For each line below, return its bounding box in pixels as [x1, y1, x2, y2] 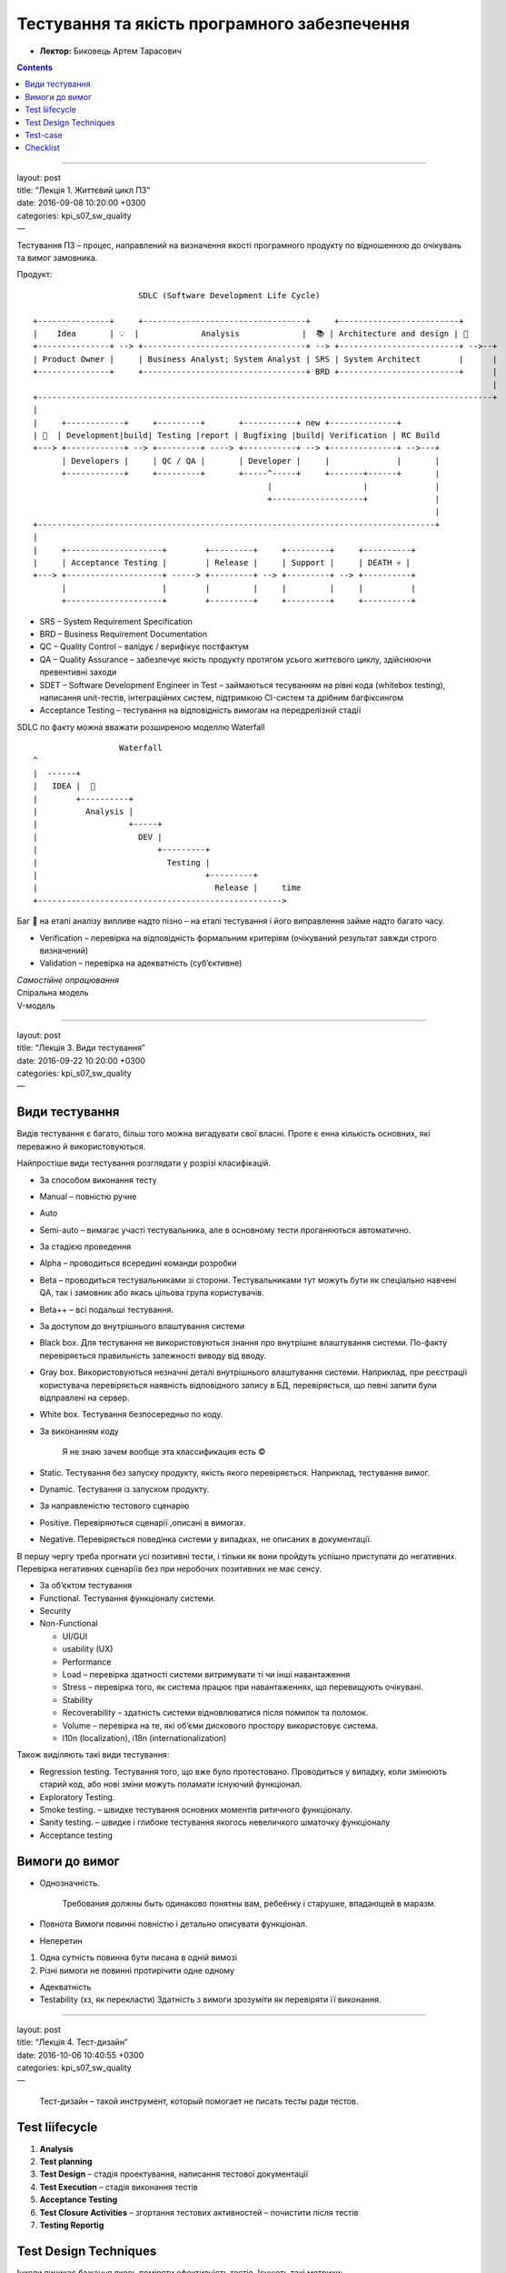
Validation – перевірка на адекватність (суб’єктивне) [39, 957, 243, 968]
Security [39, 1606, 72, 1617]
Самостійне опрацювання [16, 974, 120, 986]
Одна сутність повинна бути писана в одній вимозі [39, 1952, 238, 1963]
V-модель [16, 1000, 55, 1011]
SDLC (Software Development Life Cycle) [137, 290, 321, 300]
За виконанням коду [39, 1426, 120, 1437]
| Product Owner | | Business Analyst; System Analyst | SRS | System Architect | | [33, 354, 498, 364]
